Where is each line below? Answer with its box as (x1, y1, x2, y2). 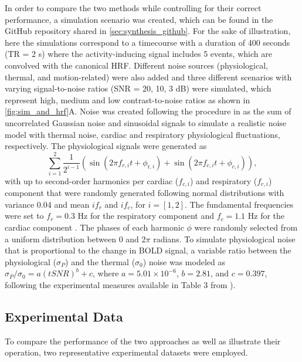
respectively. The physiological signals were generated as (5, 140, 207, 152)
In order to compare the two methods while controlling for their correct (5, 2, 262, 13)
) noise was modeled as (142, 255, 225, 268)
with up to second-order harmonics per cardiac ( (5, 174, 179, 187)
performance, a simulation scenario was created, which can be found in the (5, 13, 273, 25)
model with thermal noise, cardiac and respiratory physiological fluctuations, (5, 128, 280, 140)
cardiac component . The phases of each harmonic (5, 221, 184, 234)
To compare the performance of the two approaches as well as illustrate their (5, 334, 281, 347)
